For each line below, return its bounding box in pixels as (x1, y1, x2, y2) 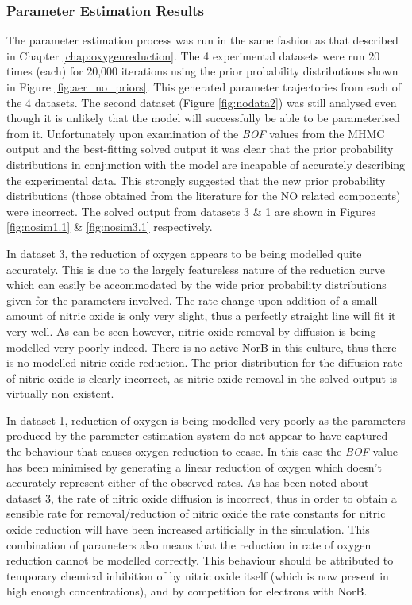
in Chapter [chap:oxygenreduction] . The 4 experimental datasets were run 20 (6, 47, 380, 64)
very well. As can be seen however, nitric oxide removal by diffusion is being (6, 322, 376, 339)
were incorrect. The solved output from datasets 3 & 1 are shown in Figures (6, 202, 376, 219)
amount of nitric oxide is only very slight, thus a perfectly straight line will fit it (6, 307, 396, 324)
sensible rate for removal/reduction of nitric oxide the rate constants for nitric (6, 505, 386, 522)
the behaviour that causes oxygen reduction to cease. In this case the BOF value (6, 443, 398, 460)
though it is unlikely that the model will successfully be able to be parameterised (6, 110, 400, 126)
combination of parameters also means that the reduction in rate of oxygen (6, 536, 372, 553)
